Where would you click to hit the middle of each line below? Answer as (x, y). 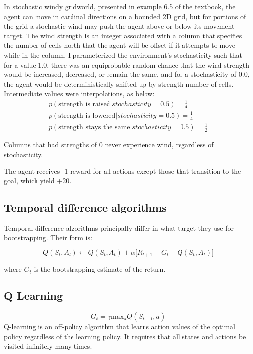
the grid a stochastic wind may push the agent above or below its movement (119, 26)
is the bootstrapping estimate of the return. (100, 269)
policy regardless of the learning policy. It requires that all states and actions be (125, 336)
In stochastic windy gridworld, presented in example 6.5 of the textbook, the (120, 6)
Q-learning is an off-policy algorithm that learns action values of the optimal (120, 327)
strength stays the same (94, 127)
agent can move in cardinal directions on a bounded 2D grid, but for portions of (125, 16)
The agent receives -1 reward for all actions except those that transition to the (123, 171)
